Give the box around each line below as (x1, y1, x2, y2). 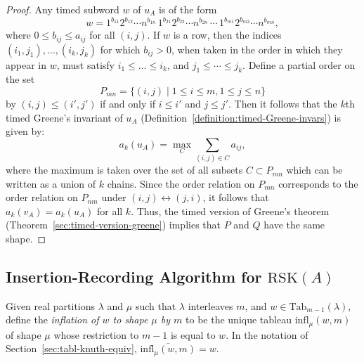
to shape (112, 312, 148, 327)
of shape (6, 327, 41, 342)
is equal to (170, 327, 216, 342)
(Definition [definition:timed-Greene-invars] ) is (141, 110, 342, 124)
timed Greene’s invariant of (6, 110, 123, 124)
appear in (6, 57, 47, 72)
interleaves (188, 298, 233, 313)
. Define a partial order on (242, 57, 356, 72)
